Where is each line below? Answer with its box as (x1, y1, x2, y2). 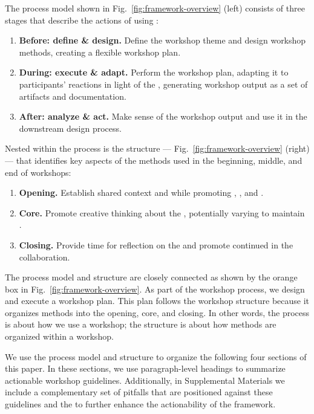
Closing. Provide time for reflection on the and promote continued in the (19, 238, 293, 251)
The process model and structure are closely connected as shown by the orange (5, 271, 298, 283)
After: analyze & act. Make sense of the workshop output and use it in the (19, 110, 307, 123)
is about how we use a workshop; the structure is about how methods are (5, 318, 276, 331)
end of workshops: (5, 166, 71, 178)
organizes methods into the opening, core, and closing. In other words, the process (5, 306, 310, 319)
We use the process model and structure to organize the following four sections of (5, 350, 307, 363)
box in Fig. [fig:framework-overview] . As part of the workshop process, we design (5, 282, 305, 295)
